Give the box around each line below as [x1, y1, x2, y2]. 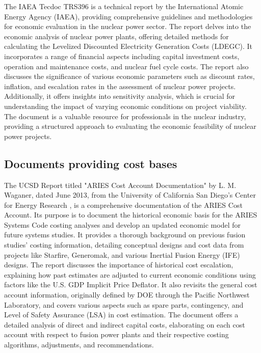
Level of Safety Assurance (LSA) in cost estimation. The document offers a [4, 309, 239, 320]
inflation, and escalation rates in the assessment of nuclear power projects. [4, 80, 236, 91]
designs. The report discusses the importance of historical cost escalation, [4, 259, 233, 270]
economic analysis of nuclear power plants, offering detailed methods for [4, 31, 229, 41]
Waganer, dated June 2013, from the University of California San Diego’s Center [4, 189, 256, 200]
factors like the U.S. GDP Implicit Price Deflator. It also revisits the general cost [4, 279, 257, 290]
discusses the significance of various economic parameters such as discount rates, [4, 71, 255, 82]
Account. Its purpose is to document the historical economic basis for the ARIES [4, 209, 257, 220]
